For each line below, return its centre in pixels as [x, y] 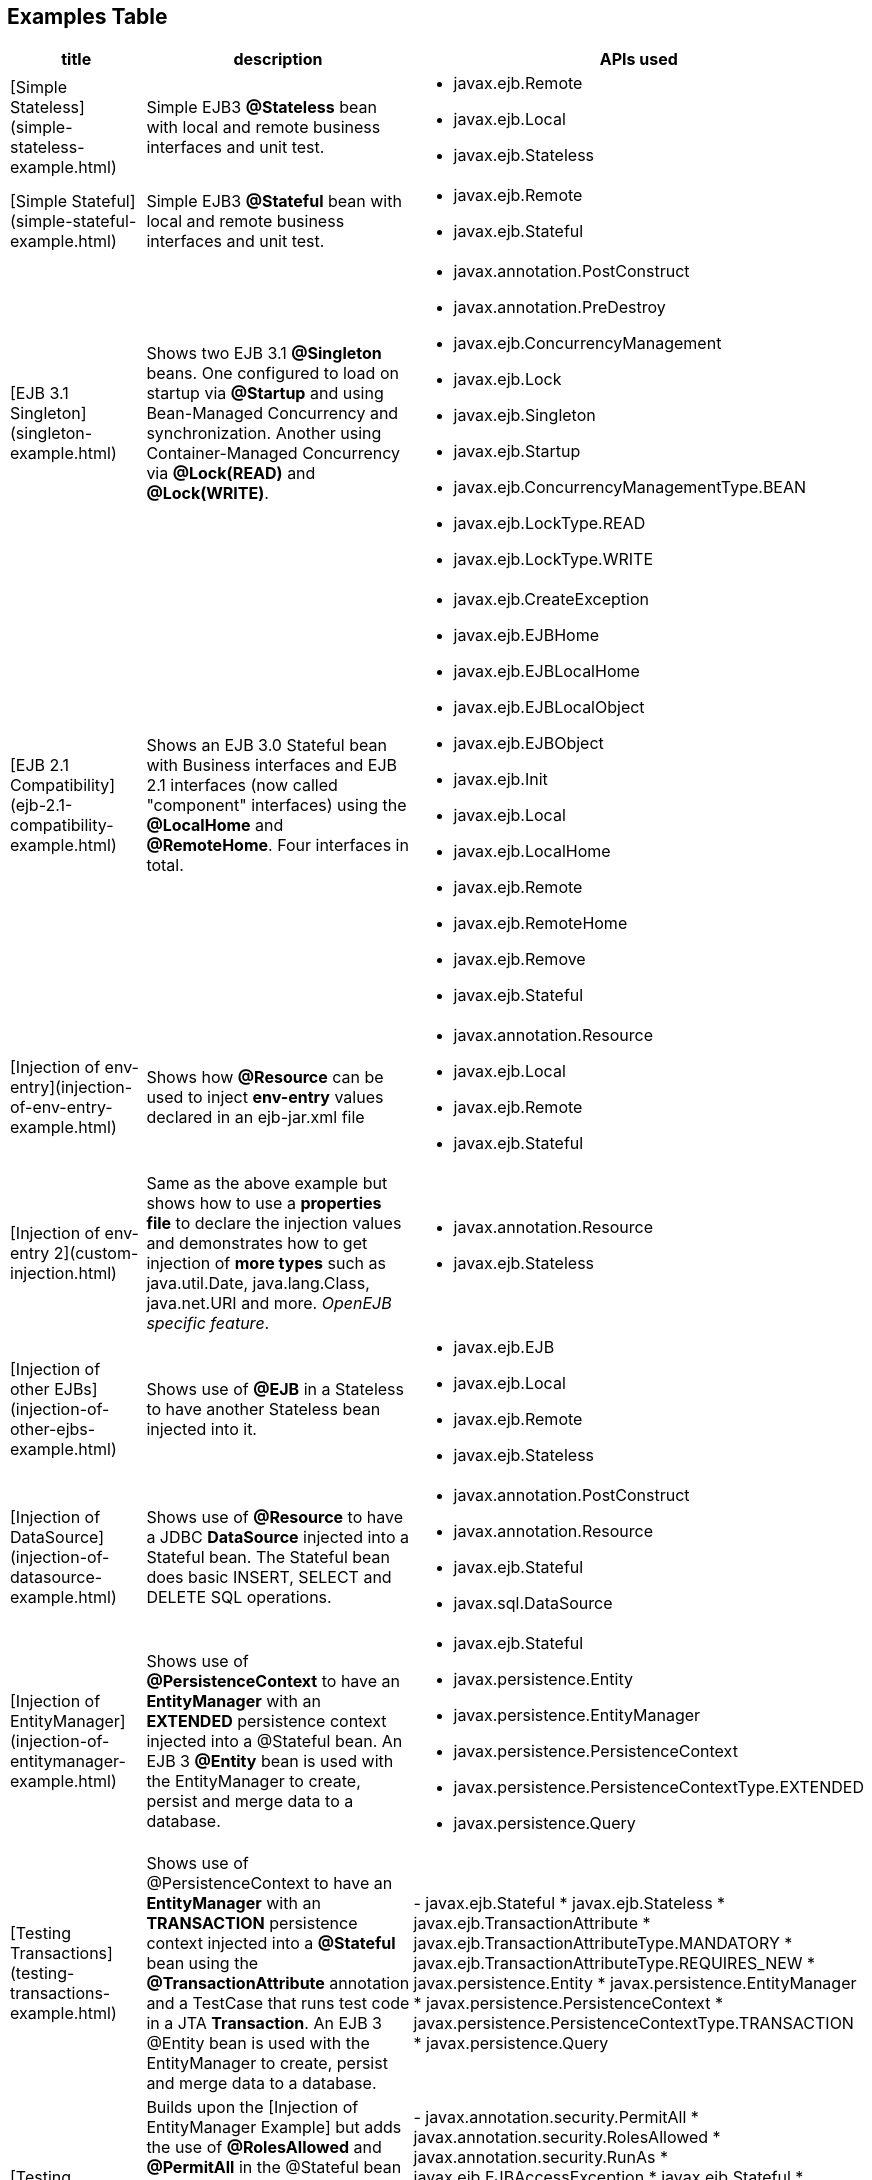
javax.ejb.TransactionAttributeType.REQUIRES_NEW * [614, 1963]
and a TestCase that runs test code [278, 2003]
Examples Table [87, 16]
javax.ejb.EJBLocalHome [546, 671]
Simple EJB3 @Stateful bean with [274, 201]
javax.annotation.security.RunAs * [540, 2157]
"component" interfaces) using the [276, 805]
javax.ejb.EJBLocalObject [549, 707]
